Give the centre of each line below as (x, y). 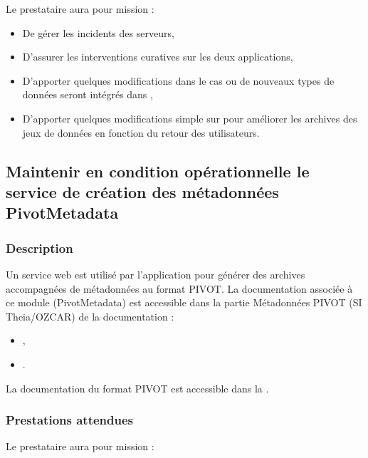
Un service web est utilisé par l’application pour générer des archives (156, 274)
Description (40, 248)
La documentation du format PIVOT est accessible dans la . (137, 388)
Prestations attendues (70, 420)
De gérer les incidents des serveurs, (98, 32)
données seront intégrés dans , (88, 94)
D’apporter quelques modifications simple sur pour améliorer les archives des (190, 118)
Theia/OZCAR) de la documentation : (90, 316)
